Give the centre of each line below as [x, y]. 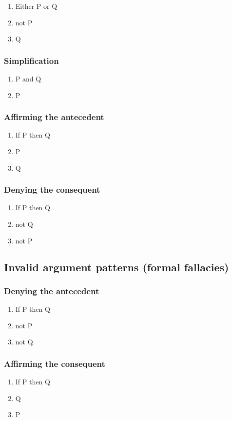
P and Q [28, 79]
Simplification [31, 60]
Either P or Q [36, 6]
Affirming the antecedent [54, 117]
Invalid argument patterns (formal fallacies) [116, 267]
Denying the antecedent [52, 291]
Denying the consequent [52, 190]
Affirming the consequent [55, 363]
